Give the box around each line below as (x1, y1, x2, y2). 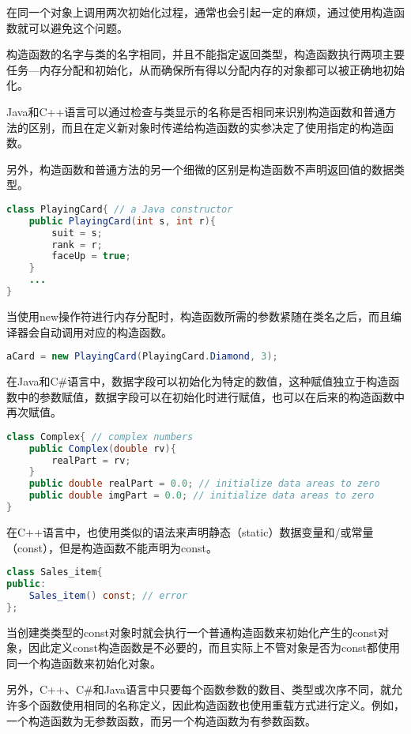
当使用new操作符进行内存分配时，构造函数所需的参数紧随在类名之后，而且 (6, 307, 391, 324)
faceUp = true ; (51, 250, 131, 262)
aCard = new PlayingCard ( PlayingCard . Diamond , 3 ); (6, 351, 278, 363)
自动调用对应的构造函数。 (39, 323, 172, 340)
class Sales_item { (6, 566, 103, 578)
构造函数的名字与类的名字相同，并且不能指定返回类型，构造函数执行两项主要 (6, 46, 405, 62)
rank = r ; (51, 239, 103, 250)
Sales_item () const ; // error (28, 589, 188, 601)
